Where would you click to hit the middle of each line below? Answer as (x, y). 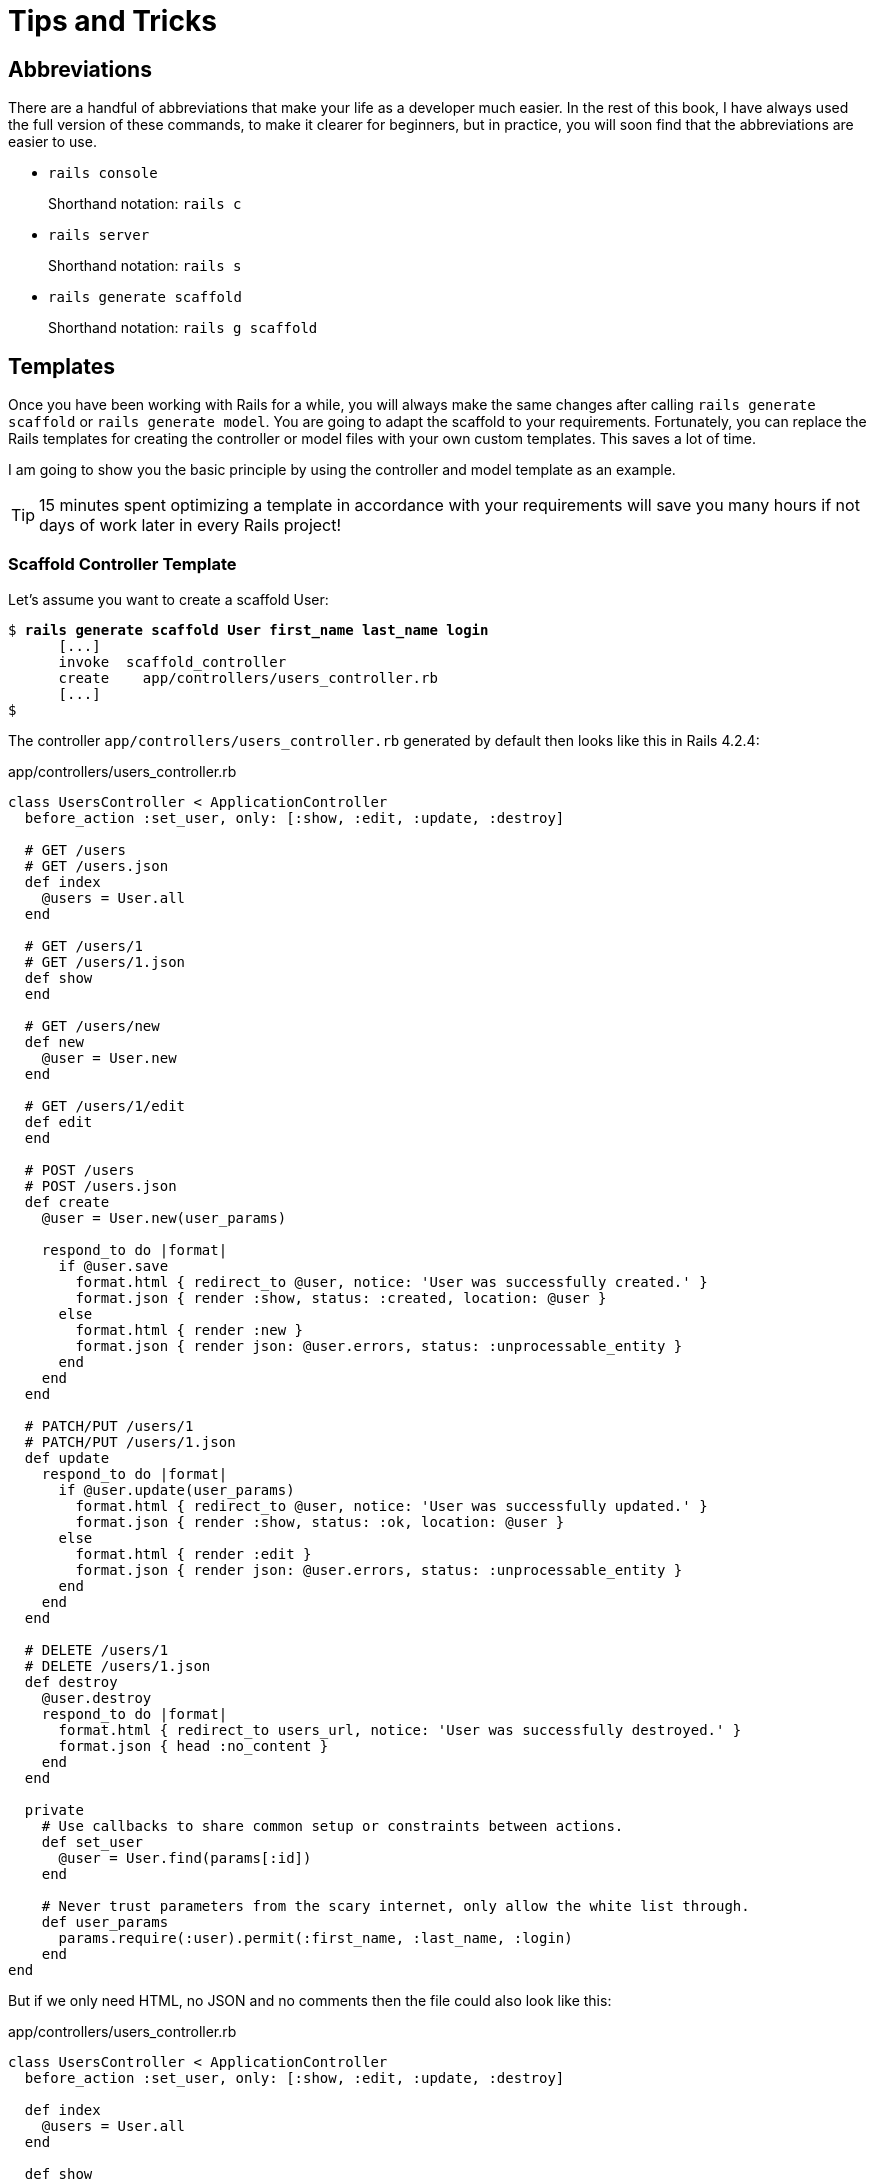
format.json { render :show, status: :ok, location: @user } (320, 1521)
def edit (58, 1121)
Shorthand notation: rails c (145, 204)
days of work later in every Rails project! (190, 525)
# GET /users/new (92, 1025)
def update (67, 1457)
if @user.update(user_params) (176, 1489)
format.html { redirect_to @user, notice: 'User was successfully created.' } (391, 1281)
